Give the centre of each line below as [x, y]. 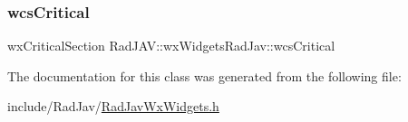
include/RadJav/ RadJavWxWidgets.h [113, 106]
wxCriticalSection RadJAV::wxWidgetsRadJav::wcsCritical [171, 46]
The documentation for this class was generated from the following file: [204, 75]
